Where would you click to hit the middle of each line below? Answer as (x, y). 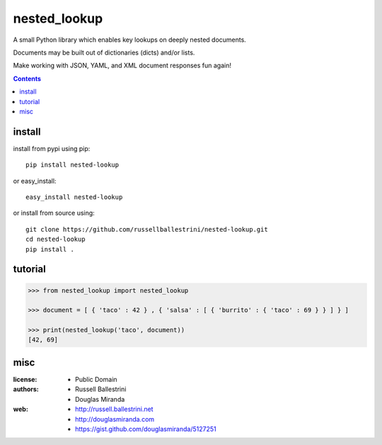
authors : (26, 389)
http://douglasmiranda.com (115, 419)
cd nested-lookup (56, 240)
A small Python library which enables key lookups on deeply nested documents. (130, 40)
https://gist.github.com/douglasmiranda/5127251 (146, 429)
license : (25, 379)
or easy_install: (35, 181)
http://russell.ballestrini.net (114, 409)
